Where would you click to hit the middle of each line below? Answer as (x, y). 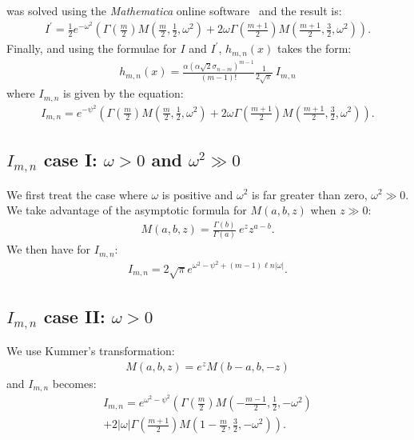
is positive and (197, 194)
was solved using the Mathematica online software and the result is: (174, 10)
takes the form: (314, 48)
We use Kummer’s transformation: (91, 351)
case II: (74, 316)
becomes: (74, 383)
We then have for (49, 249)
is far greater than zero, (310, 194)
